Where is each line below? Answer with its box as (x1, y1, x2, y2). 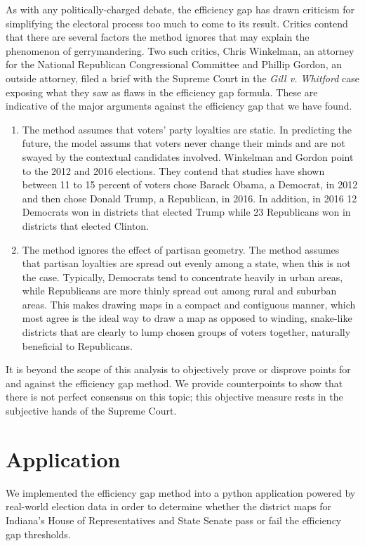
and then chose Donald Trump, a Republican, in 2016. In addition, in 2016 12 (22, 190, 357, 205)
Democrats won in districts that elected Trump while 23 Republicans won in (22, 204, 351, 219)
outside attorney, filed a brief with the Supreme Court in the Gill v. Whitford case (6, 70, 359, 85)
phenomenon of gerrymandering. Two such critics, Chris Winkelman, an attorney (6, 43, 354, 58)
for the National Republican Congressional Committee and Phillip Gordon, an (6, 57, 343, 72)
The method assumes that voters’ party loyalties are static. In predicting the (22, 122, 352, 136)
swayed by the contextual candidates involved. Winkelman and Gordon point (22, 149, 354, 164)
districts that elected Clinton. (22, 218, 150, 233)
